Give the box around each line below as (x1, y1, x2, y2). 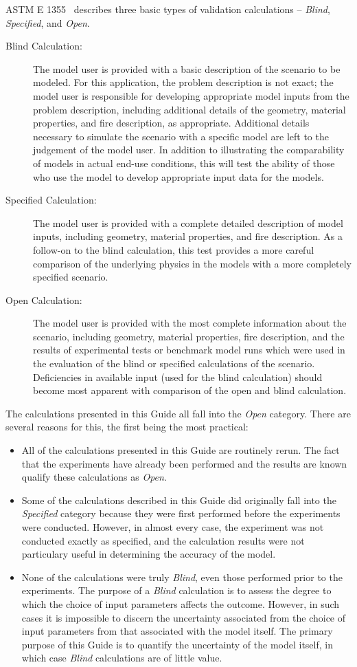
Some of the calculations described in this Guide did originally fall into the (21, 492, 336, 507)
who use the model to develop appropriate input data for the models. (33, 169, 324, 184)
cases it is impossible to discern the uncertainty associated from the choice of (21, 610, 346, 624)
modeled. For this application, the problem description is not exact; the (33, 75, 334, 89)
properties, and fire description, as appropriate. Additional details (33, 116, 310, 130)
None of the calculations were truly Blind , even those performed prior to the (21, 569, 343, 584)
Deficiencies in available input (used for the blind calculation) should (33, 369, 323, 384)
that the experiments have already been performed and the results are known (21, 456, 347, 470)
